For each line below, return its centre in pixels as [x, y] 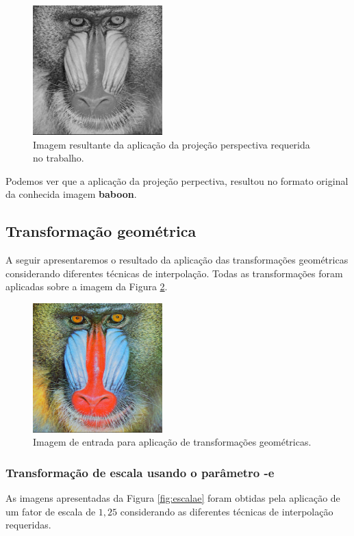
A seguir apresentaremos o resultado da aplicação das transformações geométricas [177, 260]
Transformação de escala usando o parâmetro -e [140, 472]
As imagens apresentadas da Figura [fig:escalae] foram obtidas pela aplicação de [173, 498]
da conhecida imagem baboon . [71, 194]
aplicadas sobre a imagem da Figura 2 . [87, 286]
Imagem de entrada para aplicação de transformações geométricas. [172, 442]
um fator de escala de [51, 511]
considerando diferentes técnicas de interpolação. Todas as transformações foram [174, 273]
